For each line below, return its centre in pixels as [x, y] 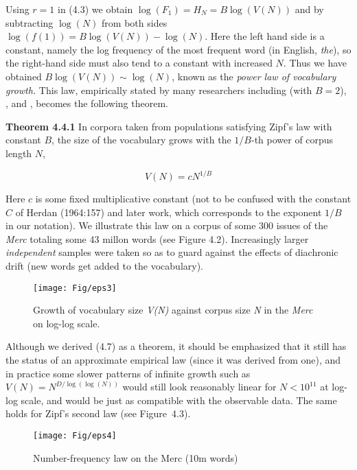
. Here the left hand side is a [265, 36]
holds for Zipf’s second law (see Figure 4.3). [98, 413]
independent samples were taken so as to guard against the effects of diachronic [172, 252]
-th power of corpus [292, 140]
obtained [24, 76]
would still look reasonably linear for [199, 387]
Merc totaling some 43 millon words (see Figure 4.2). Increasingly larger [157, 238]
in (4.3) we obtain [95, 9]
